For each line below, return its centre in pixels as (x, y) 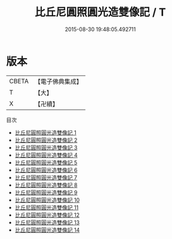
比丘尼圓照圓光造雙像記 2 (46, 140)
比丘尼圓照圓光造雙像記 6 (46, 170)
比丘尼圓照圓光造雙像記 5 (46, 162)
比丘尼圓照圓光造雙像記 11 (47, 207)
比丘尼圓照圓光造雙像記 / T (100, 12)
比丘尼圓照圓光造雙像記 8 (46, 185)
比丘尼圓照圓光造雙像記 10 (47, 200)
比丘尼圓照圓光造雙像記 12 (47, 215)
